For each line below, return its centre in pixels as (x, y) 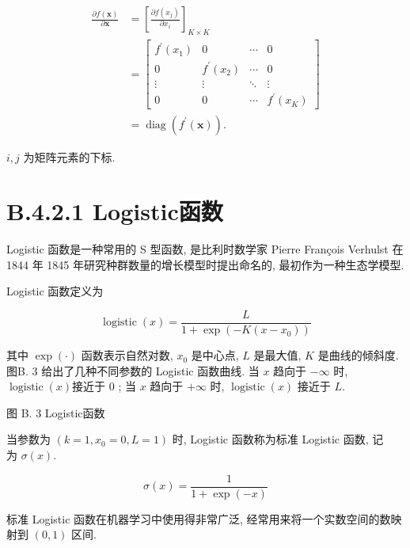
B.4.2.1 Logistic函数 (115, 211)
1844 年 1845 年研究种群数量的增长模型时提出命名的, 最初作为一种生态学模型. (205, 264)
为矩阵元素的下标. (69, 156)
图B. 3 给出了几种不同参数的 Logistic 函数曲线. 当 (133, 370)
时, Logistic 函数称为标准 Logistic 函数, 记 (278, 439)
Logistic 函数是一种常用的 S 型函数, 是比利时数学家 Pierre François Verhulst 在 (205, 249)
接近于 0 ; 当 (104, 386)
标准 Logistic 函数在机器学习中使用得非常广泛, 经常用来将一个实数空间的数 (199, 518)
